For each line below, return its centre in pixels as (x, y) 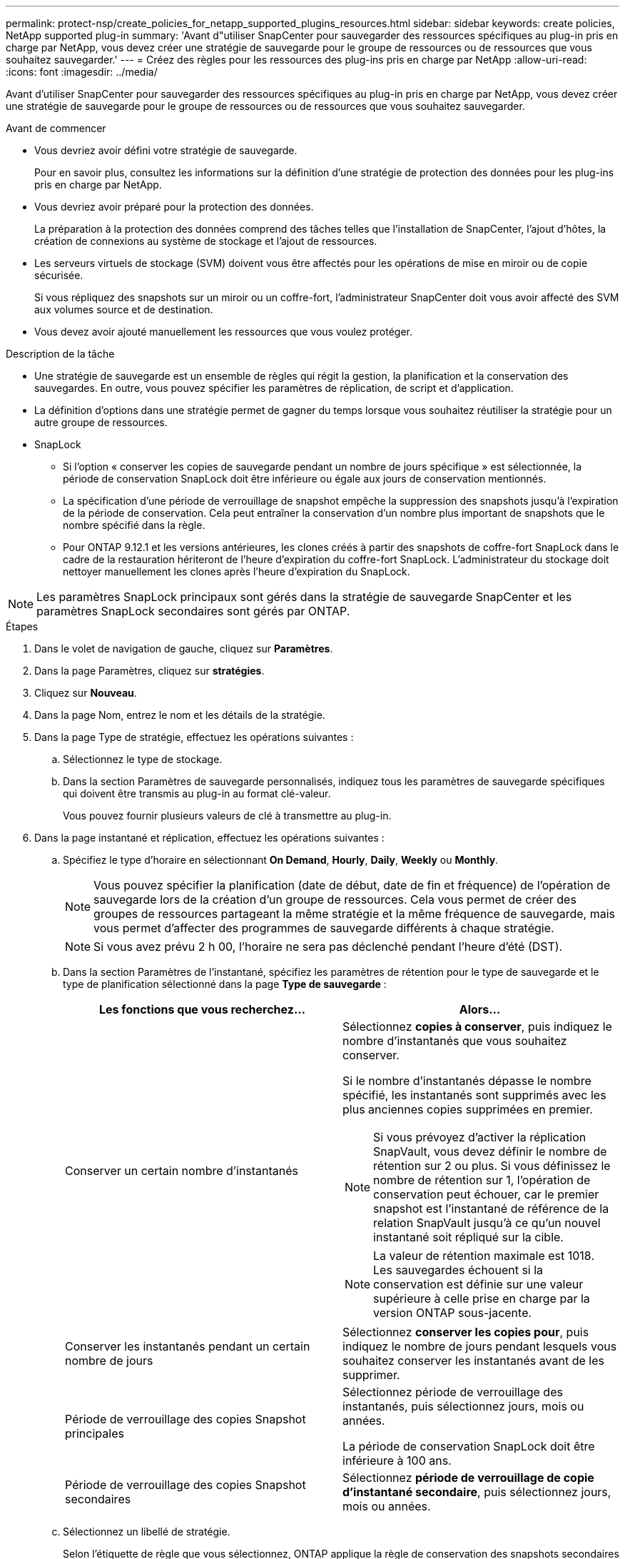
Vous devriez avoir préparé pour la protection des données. (174, 207)
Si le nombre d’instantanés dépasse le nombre (467, 1081)
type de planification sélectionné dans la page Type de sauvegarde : (225, 984)
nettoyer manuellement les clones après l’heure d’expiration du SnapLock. (237, 571)
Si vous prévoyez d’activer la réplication (480, 1137)
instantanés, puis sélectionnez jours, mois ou (463, 1406)
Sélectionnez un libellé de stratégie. (147, 1532)
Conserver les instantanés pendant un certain (188, 1346)
